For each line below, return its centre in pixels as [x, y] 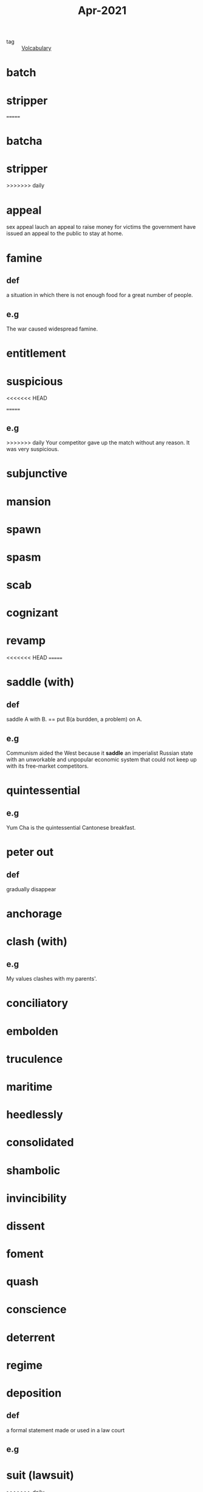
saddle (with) [40, 682]
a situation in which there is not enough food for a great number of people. [100, 295]
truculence [34, 1059]
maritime [29, 1087]
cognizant [33, 613]
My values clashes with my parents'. [52, 979]
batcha [24, 141]
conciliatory [37, 1003]
